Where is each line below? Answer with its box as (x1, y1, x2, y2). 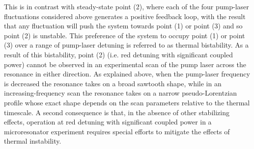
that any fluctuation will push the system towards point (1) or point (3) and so (4, 21, 243, 31)
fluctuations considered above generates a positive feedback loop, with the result (4, 11, 246, 21)
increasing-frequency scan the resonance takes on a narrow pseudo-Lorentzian (4, 88, 237, 98)
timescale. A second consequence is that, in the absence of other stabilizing (4, 107, 229, 117)
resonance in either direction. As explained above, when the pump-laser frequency (4, 69, 250, 79)
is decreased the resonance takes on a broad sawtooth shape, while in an (4, 78, 222, 88)
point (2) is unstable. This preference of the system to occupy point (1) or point (4, 30, 245, 40)
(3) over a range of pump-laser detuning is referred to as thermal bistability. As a (4, 40, 249, 50)
